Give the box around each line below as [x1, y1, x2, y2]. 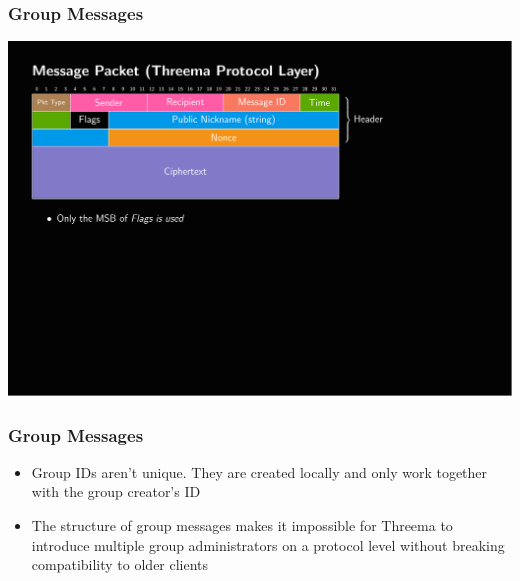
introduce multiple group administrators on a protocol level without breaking [31, 534, 505, 555]
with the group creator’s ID [31, 481, 201, 502]
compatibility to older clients [31, 554, 209, 575]
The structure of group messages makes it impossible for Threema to [31, 515, 453, 536]
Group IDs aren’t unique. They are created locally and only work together [31, 461, 488, 482]
